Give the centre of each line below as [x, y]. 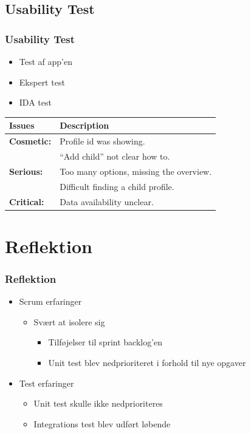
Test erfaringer [46, 383]
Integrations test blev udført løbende [102, 423]
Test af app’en [46, 61]
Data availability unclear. [107, 201]
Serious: [26, 171]
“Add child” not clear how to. [115, 156]
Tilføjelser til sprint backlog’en [105, 342]
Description [84, 125]
